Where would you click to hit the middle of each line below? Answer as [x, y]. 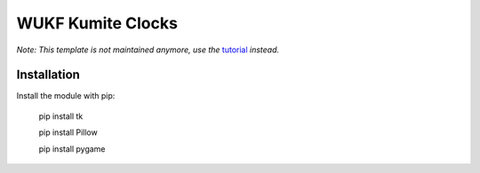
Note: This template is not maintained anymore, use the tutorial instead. [148, 50]
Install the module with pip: [66, 96]
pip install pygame [72, 149]
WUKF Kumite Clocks [97, 23]
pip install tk [61, 116]
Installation [48, 75]
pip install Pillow [68, 132]
